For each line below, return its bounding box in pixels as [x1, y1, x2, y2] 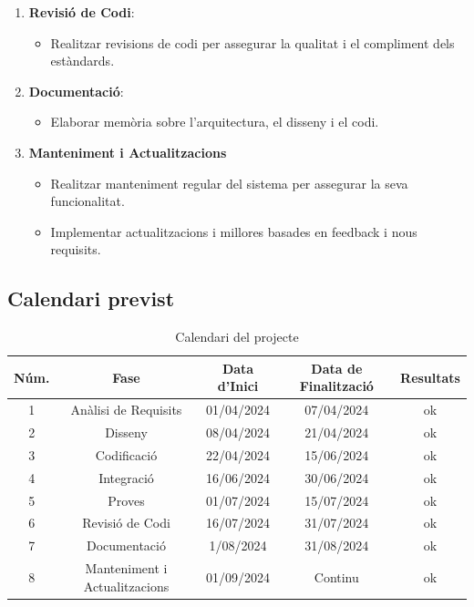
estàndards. [50, 51, 115, 70]
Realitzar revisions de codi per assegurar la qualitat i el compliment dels [50, 33, 455, 52]
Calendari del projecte [175, 327, 299, 346]
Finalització [299, 376, 374, 396]
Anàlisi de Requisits [70, 400, 182, 419]
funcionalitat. [50, 191, 125, 211]
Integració [98, 468, 154, 487]
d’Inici [217, 376, 259, 396]
